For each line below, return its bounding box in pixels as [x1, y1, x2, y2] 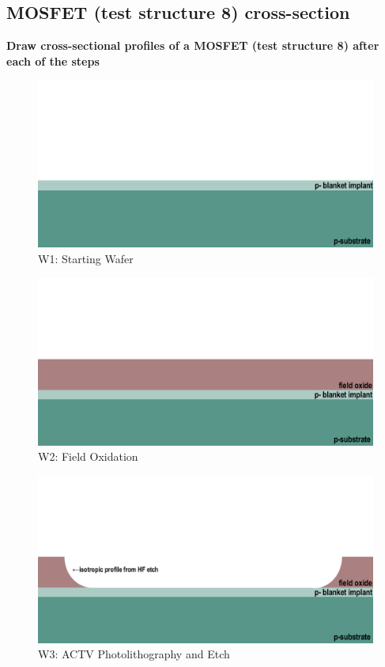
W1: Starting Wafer [38, 250, 134, 266]
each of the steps [6, 52, 100, 69]
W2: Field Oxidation [38, 448, 138, 465]
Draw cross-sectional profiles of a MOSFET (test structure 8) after [6, 37, 379, 54]
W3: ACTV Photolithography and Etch [38, 646, 230, 662]
